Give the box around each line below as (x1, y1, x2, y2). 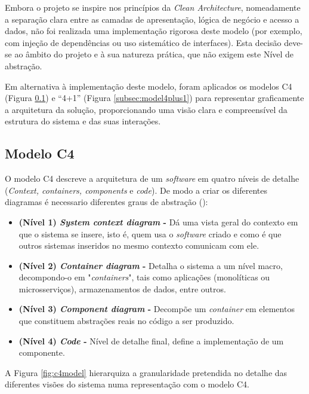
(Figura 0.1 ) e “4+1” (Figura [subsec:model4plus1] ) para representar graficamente (5, 91, 304, 104)
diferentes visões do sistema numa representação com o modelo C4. (5, 378, 250, 390)
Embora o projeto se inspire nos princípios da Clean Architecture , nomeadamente (5, 1, 301, 13)
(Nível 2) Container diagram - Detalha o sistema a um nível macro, (18, 259, 283, 271)
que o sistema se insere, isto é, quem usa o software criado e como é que (18, 227, 282, 240)
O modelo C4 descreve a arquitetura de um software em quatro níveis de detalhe (5, 172, 299, 185)
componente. (18, 346, 65, 359)
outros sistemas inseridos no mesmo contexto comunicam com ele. (18, 239, 259, 252)
